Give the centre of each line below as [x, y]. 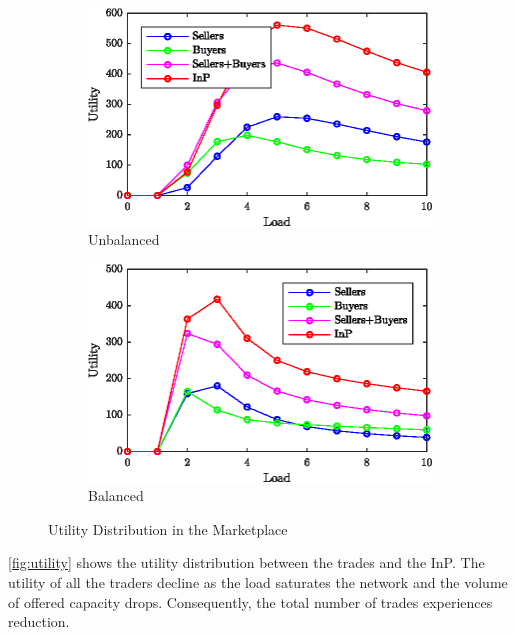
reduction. [39, 621]
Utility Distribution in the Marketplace [168, 528]
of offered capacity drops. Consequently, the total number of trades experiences [250, 601]
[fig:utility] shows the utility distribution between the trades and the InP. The [246, 562]
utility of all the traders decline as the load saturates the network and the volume [258, 581]
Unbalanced [124, 239]
